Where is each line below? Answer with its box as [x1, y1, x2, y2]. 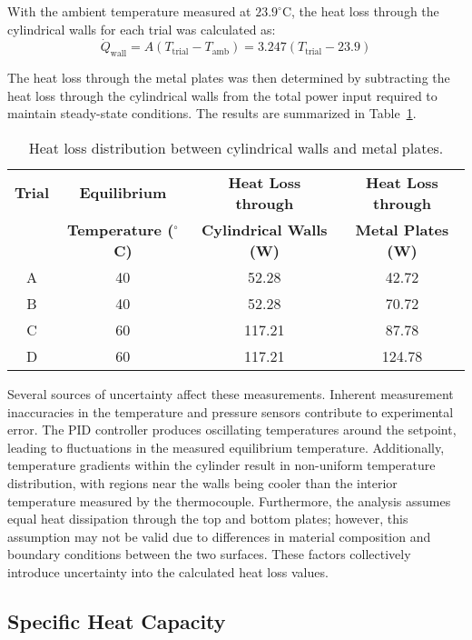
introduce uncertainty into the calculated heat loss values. [7, 562, 329, 581]
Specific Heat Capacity [7, 606, 226, 635]
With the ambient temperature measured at [7, 2, 251, 20]
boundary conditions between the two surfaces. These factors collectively [7, 545, 411, 564]
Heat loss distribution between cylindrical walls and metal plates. [28, 136, 444, 158]
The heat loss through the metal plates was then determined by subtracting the [7, 68, 450, 87]
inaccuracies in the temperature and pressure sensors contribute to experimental [7, 402, 454, 421]
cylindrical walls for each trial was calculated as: [7, 19, 276, 38]
